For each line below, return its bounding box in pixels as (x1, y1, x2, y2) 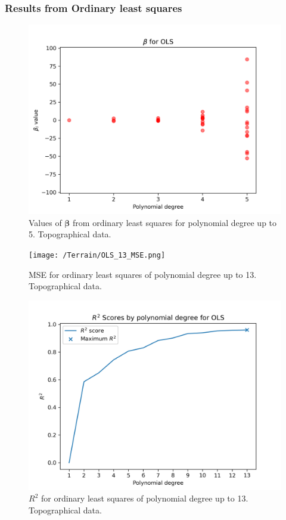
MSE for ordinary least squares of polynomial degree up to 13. (29, 268, 257, 280)
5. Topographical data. (29, 228, 111, 240)
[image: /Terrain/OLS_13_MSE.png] (29, 251, 166, 259)
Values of (29, 216, 62, 228)
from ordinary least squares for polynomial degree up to (73, 216, 277, 228)
